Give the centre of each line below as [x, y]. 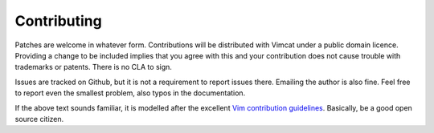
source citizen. [39, 119]
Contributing [58, 21]
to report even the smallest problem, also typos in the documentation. [130, 93]
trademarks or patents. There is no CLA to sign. [94, 67]
